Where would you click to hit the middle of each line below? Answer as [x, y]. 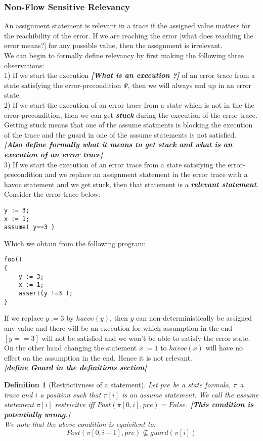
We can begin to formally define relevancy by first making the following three [124, 55]
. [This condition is [220, 404]
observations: [24, 65]
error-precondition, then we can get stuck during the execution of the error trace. [131, 115]
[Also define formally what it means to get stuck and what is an [118, 144]
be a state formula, [202, 384]
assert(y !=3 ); [46, 294]
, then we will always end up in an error [190, 85]
